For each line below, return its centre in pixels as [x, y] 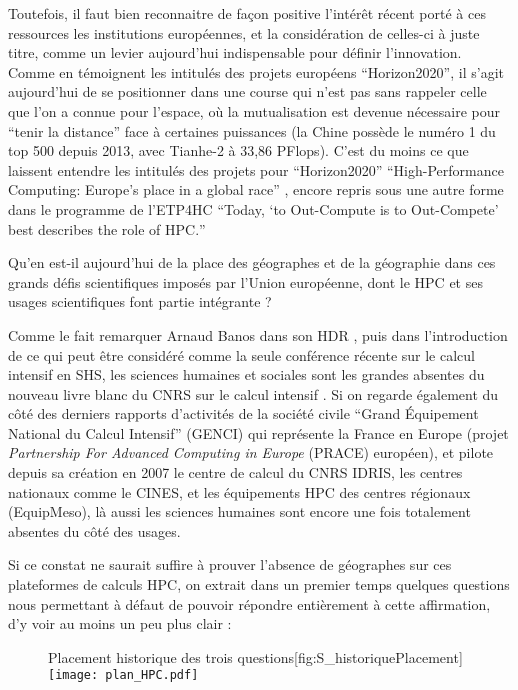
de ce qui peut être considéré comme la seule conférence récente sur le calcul [241, 354]
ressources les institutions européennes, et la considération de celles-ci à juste [244, 32]
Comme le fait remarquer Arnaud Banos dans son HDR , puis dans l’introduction [258, 334]
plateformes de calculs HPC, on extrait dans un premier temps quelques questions [259, 584]
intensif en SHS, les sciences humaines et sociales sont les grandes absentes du [246, 374]
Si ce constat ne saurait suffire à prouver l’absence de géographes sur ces [230, 564]
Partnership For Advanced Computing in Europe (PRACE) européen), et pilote [251, 452]
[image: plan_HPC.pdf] [123, 675]
